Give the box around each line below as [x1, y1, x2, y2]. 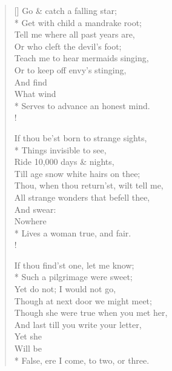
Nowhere [14, 215, 47, 227]
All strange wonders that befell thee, [14, 190, 150, 203]
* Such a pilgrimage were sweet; [14, 270, 133, 283]
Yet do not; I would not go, [14, 282, 116, 295]
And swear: [14, 202, 56, 215]
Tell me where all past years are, [14, 28, 135, 41]
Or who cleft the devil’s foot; [14, 39, 122, 52]
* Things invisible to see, [14, 143, 107, 156]
